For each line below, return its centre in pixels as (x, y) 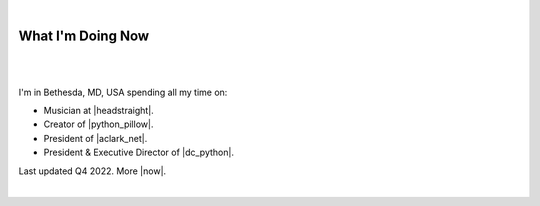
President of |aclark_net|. (95, 138)
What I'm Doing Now (84, 35)
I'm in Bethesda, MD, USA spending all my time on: (123, 92)
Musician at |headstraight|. (98, 111)
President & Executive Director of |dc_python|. (139, 152)
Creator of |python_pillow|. (98, 124)
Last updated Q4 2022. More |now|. (92, 171)
